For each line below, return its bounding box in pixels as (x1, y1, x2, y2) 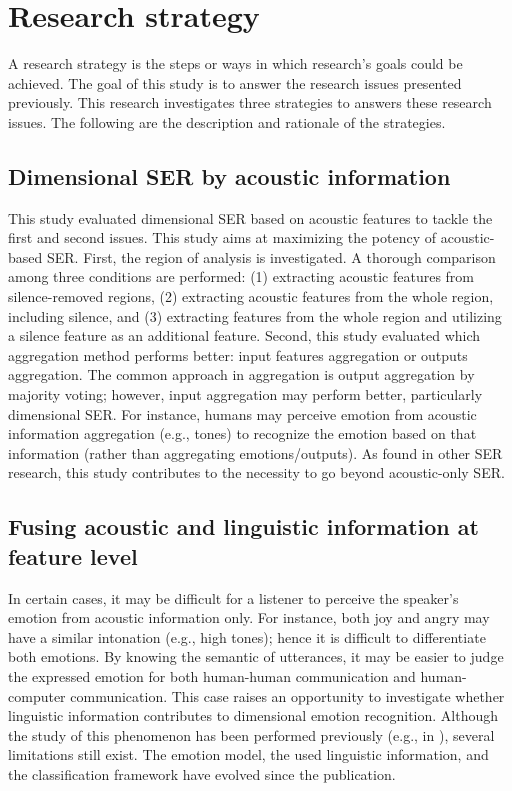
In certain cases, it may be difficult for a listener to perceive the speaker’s (8, 587, 459, 608)
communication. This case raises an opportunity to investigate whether (70, 685, 505, 706)
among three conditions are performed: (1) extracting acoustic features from (8, 266, 475, 287)
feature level (8, 540, 138, 571)
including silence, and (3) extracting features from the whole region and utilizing (8, 305, 502, 326)
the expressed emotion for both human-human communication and (8, 665, 416, 686)
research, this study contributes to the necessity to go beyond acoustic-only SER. (8, 462, 505, 483)
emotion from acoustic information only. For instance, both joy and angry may (8, 607, 490, 628)
